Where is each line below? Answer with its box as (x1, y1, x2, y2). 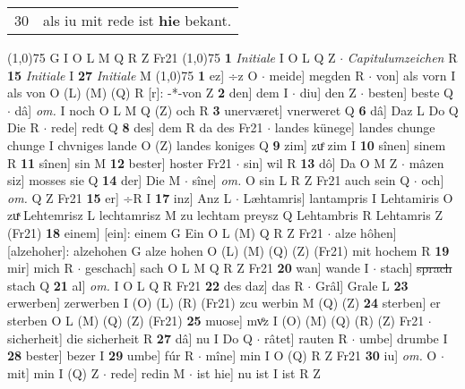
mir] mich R (7, 258, 73, 277)
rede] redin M (110, 363, 185, 382)
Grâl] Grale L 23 (314, 275, 409, 294)
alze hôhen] (335, 223, 397, 241)
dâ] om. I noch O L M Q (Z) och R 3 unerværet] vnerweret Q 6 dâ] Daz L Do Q (14, 100, 459, 119)
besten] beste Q (367, 83, 453, 102)
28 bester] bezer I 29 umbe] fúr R (7, 346, 194, 365)
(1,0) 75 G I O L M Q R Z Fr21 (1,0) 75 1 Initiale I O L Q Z (7, 48, 336, 66)
